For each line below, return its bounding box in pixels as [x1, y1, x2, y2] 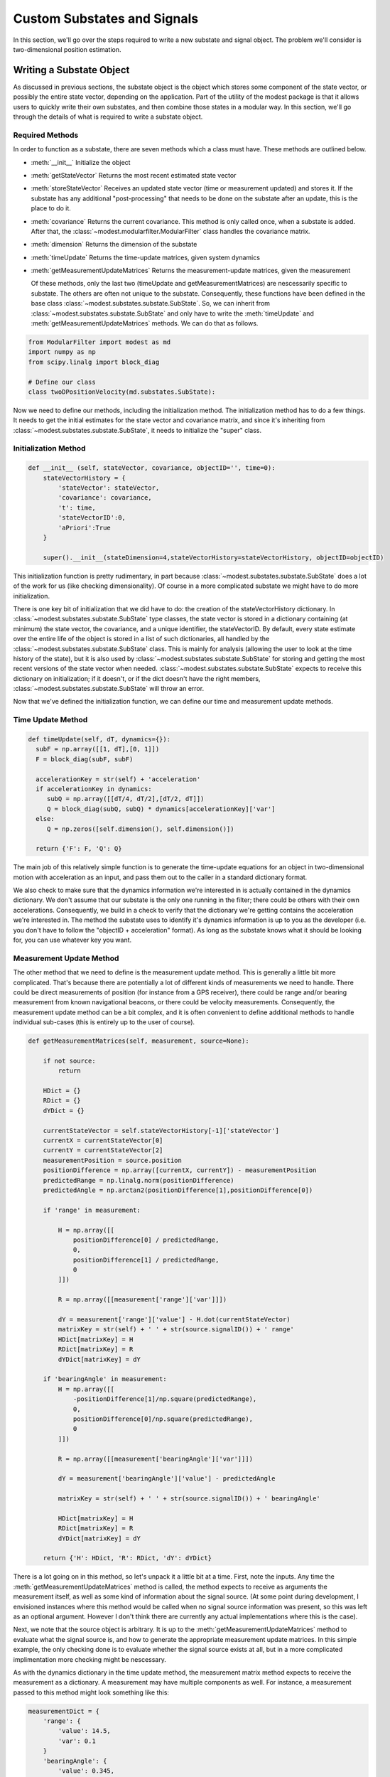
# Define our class [28, 377, 96, 386]
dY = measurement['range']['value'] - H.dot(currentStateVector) [58, 1316, 291, 1324]
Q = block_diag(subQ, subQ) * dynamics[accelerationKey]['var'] [46, 805, 276, 813]
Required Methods [13, 130, 79, 140]
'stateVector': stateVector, [58, 484, 160, 492]
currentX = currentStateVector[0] [43, 1137, 163, 1144]
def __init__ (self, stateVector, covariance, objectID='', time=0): [28, 464, 276, 472]
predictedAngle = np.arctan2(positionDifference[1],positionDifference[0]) [43, 1186, 313, 1194]
